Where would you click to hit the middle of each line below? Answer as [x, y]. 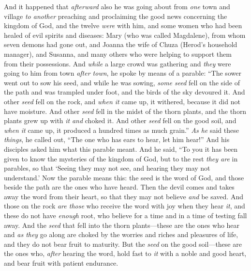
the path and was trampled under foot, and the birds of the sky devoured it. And [125, 92]
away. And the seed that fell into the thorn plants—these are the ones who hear [122, 225]
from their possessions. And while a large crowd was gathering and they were [118, 63]
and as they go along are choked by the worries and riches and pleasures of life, [121, 234]
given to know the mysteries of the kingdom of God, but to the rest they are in [121, 158]
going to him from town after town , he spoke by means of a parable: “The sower [123, 73]
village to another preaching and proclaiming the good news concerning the [116, 16]
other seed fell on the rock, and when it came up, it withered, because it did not [122, 101]
